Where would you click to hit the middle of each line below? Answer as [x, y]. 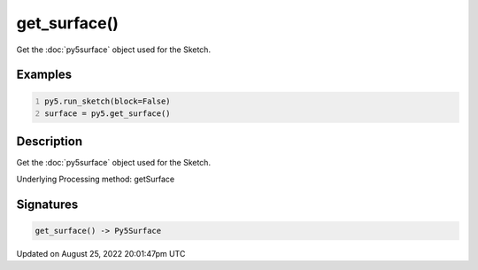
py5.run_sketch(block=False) [108, 101]
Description [50, 142]
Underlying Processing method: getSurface [96, 179]
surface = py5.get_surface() [108, 113]
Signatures [47, 204]
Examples [44, 75]
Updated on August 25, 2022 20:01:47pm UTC [101, 253]
